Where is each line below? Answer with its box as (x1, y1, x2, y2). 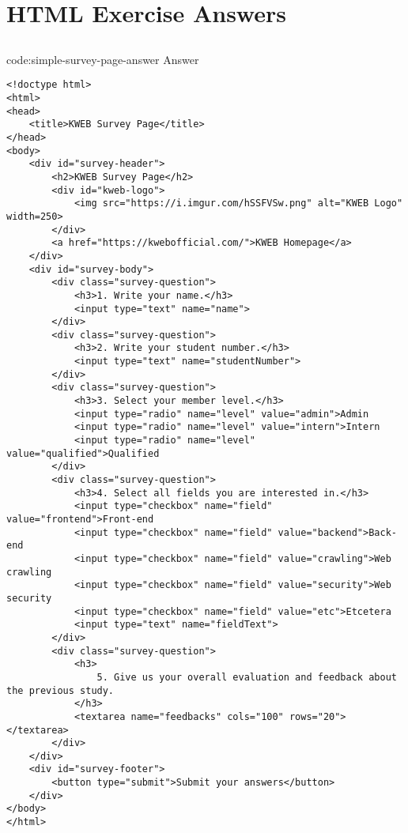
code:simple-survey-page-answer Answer (6, 51, 199, 67)
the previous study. (6, 684, 115, 696)
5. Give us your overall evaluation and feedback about (96, 671, 397, 683)
